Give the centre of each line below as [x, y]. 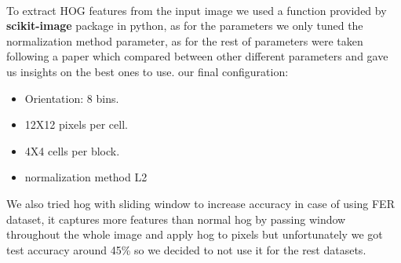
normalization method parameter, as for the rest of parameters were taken [185, 40]
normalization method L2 [86, 177]
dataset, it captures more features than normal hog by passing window [176, 219]
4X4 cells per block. [72, 150]
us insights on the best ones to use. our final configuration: [148, 71]
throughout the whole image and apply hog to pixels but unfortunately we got [195, 234]
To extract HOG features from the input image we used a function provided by [197, 10]
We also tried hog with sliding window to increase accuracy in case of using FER [200, 203]
